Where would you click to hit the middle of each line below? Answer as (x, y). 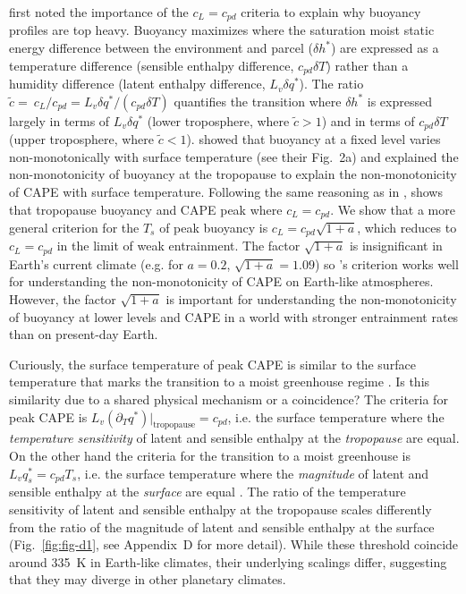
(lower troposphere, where (218, 120)
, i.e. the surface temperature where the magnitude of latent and (253, 473)
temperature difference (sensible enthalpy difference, (152, 65)
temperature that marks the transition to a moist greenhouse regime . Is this (220, 382)
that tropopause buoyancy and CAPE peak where (146, 209)
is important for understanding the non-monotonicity (311, 299)
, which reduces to (407, 227)
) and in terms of (368, 120)
